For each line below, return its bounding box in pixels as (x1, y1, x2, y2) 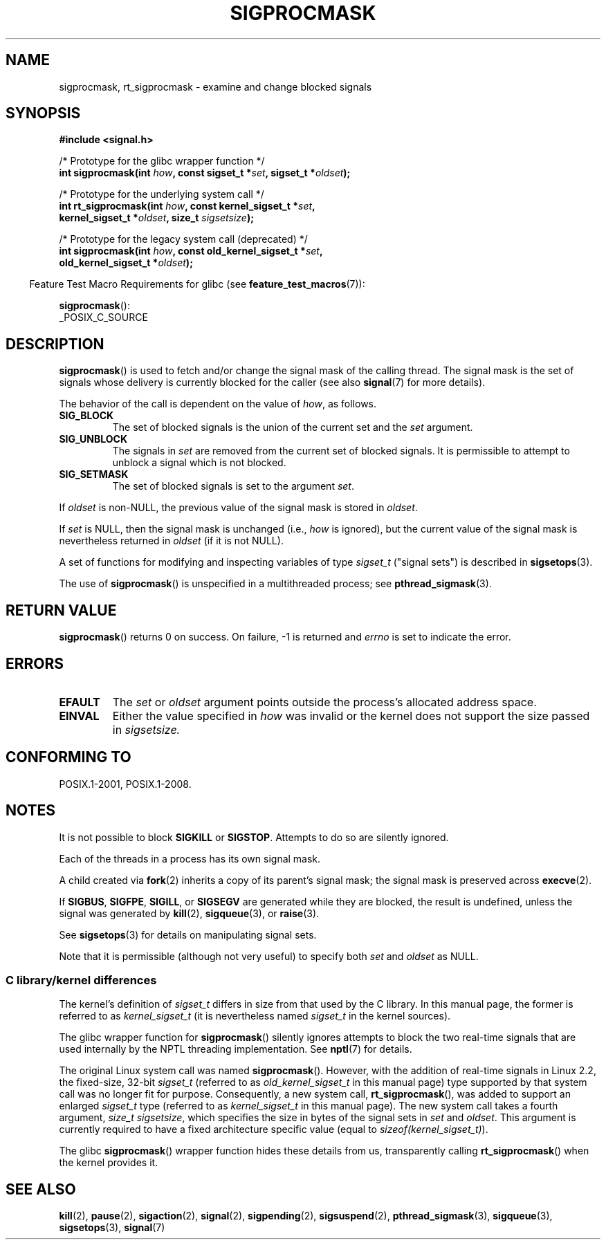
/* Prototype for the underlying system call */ (59, 188, 264, 201)
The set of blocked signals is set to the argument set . (112, 480, 355, 492)
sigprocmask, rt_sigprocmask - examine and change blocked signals (59, 80, 372, 93)
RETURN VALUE (6, 601, 117, 619)
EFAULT (59, 694, 100, 709)
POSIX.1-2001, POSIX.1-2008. (59, 777, 192, 790)
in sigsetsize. (112, 722, 181, 737)
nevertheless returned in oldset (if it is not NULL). (59, 535, 284, 547)
